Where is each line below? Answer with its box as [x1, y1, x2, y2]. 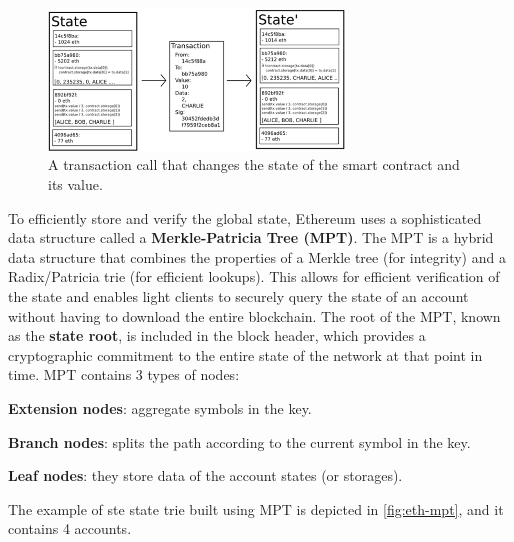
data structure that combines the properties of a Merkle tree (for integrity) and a [8, 246, 506, 267]
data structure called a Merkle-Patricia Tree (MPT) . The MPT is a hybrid [8, 227, 494, 248]
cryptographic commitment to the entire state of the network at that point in [8, 344, 483, 365]
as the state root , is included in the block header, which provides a [8, 325, 426, 346]
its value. [48, 174, 103, 195]
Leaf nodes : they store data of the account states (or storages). [8, 465, 403, 486]
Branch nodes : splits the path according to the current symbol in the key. [8, 431, 471, 452]
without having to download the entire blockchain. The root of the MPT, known [8, 305, 501, 326]
